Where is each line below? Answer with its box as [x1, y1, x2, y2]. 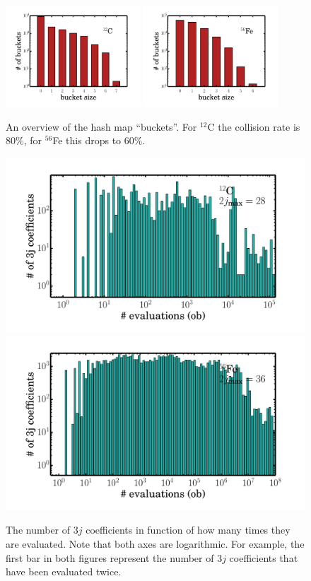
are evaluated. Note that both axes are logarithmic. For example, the [6, 536, 305, 551]
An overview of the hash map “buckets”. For [6, 119, 197, 134]
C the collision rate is [207, 119, 300, 134]
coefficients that [229, 550, 298, 565]
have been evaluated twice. [6, 564, 122, 579]
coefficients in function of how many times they [86, 522, 291, 537]
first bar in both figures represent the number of [6, 550, 214, 565]
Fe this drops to [52, 133, 122, 148]
